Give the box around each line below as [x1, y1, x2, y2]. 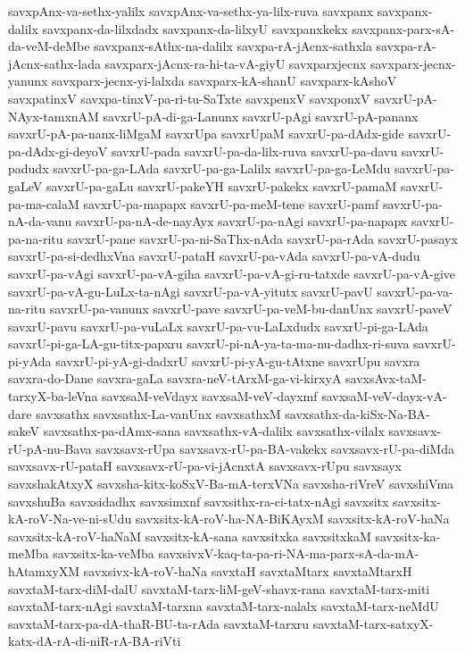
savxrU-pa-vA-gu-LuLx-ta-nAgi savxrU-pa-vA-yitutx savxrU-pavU [8, 281, 373, 300]
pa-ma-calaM [8, 194, 79, 213]
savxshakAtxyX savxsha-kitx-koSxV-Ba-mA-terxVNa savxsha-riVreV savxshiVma [8, 474, 454, 493]
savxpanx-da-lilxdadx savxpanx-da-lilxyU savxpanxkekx [42, 19, 348, 38]
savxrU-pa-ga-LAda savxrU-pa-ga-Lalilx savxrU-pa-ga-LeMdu [53, 159, 391, 178]
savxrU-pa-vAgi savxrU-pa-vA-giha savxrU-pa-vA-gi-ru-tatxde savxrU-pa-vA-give [8, 264, 456, 282]
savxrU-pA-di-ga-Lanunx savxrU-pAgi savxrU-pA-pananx [103, 106, 419, 125]
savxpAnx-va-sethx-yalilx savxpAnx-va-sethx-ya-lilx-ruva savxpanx [8, 2, 374, 20]
